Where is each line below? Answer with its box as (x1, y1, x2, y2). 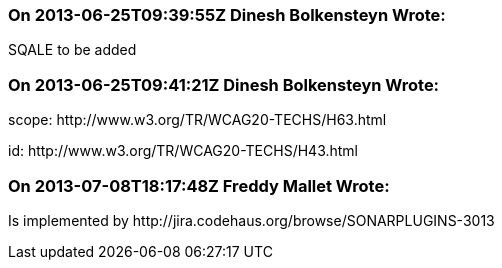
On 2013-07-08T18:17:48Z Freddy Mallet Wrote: (8, 175, 390, 196)
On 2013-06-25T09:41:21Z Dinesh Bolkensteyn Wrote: (8, 74, 440, 95)
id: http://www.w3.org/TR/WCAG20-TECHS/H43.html (8, 142, 359, 160)
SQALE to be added (8, 41, 137, 59)
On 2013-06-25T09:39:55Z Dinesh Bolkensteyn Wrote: (8, 5, 446, 25)
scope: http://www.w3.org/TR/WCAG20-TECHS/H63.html (8, 111, 387, 129)
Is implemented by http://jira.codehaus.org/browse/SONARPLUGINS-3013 (8, 211, 495, 229)
